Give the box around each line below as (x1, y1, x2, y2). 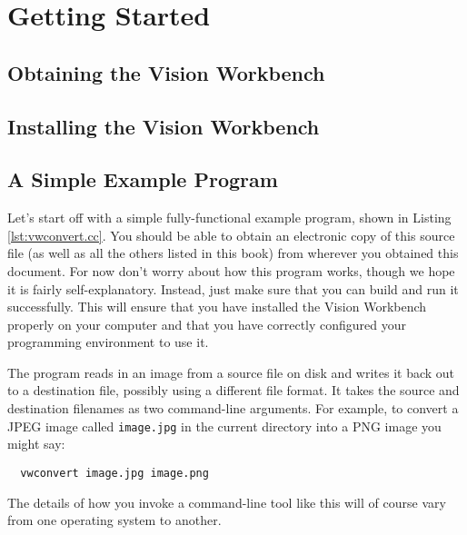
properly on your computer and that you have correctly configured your (7, 314, 407, 333)
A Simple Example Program (7, 165, 278, 193)
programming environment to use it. (7, 332, 209, 352)
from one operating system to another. (7, 510, 222, 530)
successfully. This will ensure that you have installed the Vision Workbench (7, 297, 427, 316)
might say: (7, 434, 65, 453)
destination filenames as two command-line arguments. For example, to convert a (7, 399, 459, 418)
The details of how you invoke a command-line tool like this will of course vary (7, 492, 446, 511)
